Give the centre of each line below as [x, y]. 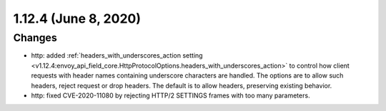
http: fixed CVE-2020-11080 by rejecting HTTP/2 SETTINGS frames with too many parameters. [170, 95]
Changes [35, 38]
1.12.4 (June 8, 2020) [77, 18]
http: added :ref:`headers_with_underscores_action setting [117, 55]
